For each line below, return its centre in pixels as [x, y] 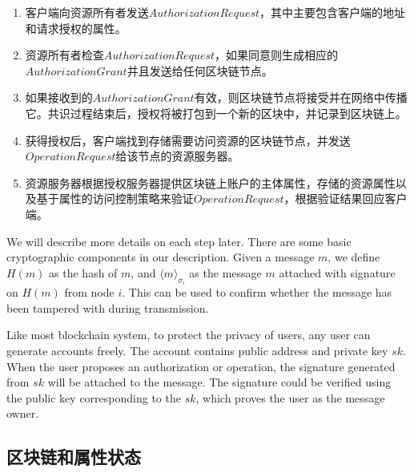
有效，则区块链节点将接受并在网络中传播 [301, 97]
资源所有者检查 [64, 55]
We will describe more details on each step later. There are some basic [179, 241]
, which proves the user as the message [290, 397]
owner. [23, 413]
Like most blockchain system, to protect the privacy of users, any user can [189, 335]
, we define [354, 257]
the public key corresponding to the [94, 397]
